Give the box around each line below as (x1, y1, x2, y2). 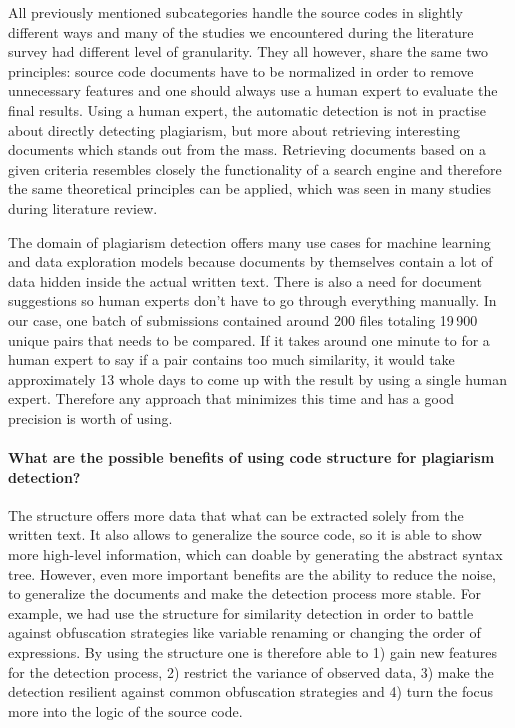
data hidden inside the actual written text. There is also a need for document (8, 270, 483, 291)
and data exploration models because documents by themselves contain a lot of (8, 251, 493, 272)
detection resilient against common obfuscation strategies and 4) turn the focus (8, 681, 494, 702)
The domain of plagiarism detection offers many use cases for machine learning (8, 231, 491, 252)
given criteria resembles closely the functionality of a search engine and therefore (8, 158, 502, 179)
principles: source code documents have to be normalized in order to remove (8, 60, 474, 81)
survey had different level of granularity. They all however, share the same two (8, 41, 488, 62)
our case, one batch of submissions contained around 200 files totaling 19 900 (8, 309, 478, 330)
